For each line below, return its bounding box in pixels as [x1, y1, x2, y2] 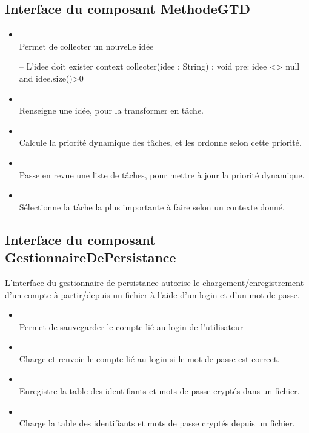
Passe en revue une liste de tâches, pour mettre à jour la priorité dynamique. [19, 168, 305, 181]
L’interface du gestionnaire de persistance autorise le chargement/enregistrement [5, 276, 304, 288]
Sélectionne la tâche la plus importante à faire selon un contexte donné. [19, 200, 285, 213]
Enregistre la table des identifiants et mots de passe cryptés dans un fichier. [19, 385, 300, 397]
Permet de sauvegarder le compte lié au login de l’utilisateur [19, 320, 244, 333]
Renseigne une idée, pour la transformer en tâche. [19, 104, 204, 117]
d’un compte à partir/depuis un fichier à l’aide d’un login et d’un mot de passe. [5, 288, 300, 301]
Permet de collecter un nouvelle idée [19, 39, 154, 52]
